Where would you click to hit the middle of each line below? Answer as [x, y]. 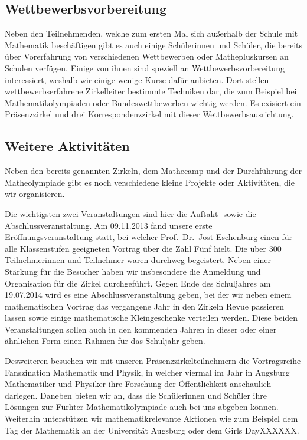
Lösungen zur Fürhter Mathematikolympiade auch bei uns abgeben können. [142, 407]
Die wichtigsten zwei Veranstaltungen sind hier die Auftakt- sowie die [130, 213]
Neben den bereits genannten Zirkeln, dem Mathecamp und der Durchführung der [153, 171]
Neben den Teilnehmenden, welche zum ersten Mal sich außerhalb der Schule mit [151, 33]
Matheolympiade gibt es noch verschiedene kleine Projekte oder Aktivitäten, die [150, 182]
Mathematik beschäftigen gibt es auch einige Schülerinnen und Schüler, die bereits [153, 45]
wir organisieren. [35, 194]
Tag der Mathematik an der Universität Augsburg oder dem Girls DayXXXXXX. [152, 430]
